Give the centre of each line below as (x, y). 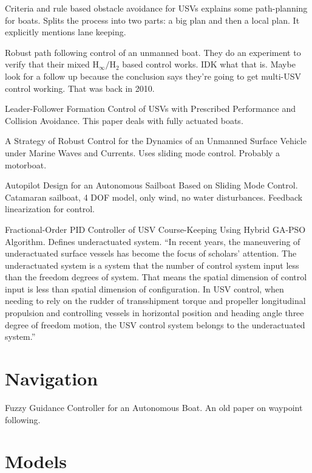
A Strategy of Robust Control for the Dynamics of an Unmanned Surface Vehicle (156, 141)
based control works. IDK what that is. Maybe (209, 64)
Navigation (52, 378)
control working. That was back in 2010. (80, 88)
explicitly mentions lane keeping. (66, 32)
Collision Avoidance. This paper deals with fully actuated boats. (124, 120)
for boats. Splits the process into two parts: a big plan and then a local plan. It (152, 20)
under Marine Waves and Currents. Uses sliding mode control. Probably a (143, 152)
